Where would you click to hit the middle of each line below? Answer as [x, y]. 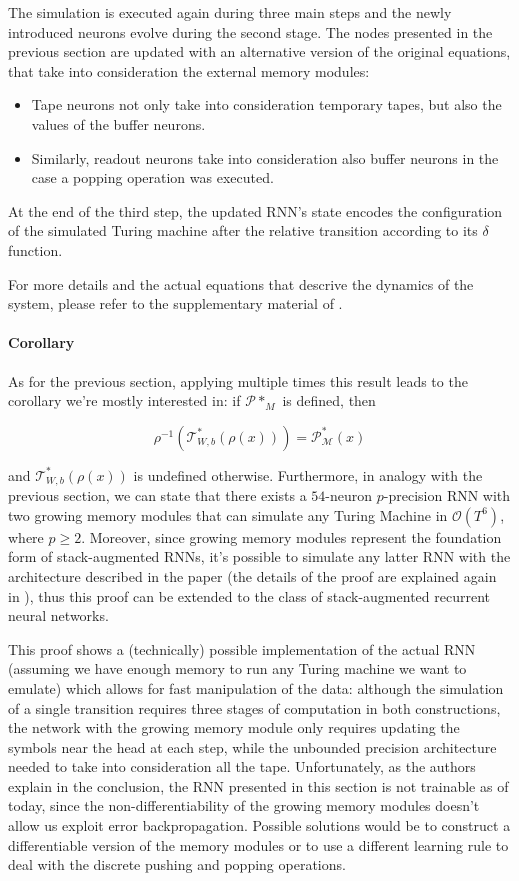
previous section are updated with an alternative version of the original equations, [259, 51]
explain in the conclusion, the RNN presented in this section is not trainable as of [258, 785]
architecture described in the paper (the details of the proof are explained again [252, 575]
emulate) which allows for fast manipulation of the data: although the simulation [256, 687]
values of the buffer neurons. [118, 123]
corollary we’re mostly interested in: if [124, 400]
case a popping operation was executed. [152, 177]
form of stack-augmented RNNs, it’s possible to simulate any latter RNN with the [259, 556]
